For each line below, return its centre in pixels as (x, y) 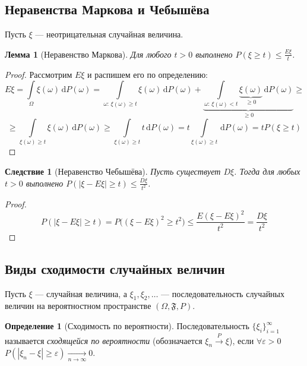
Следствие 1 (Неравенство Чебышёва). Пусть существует (113, 171)
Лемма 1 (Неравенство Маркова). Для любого (88, 54)
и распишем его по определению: (148, 74)
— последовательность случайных (223, 293)
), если (241, 340)
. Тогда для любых (267, 171)
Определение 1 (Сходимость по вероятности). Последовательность (127, 326)
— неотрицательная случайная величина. (109, 34)
